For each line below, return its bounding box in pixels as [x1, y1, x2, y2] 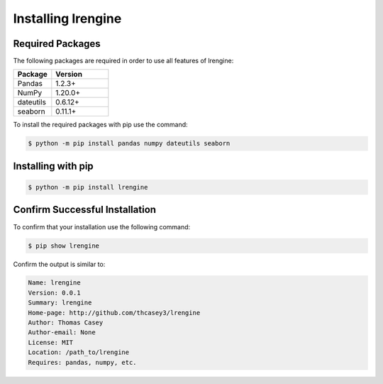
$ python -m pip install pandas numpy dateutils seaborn [28, 139, 231, 148]
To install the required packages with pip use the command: [13, 121, 188, 129]
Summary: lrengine [28, 299, 92, 307]
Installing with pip [13, 160, 94, 172]
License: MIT [28, 338, 74, 346]
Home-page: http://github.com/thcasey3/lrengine [28, 309, 201, 317]
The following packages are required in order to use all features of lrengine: [13, 57, 234, 65]
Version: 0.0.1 [28, 288, 81, 297]
